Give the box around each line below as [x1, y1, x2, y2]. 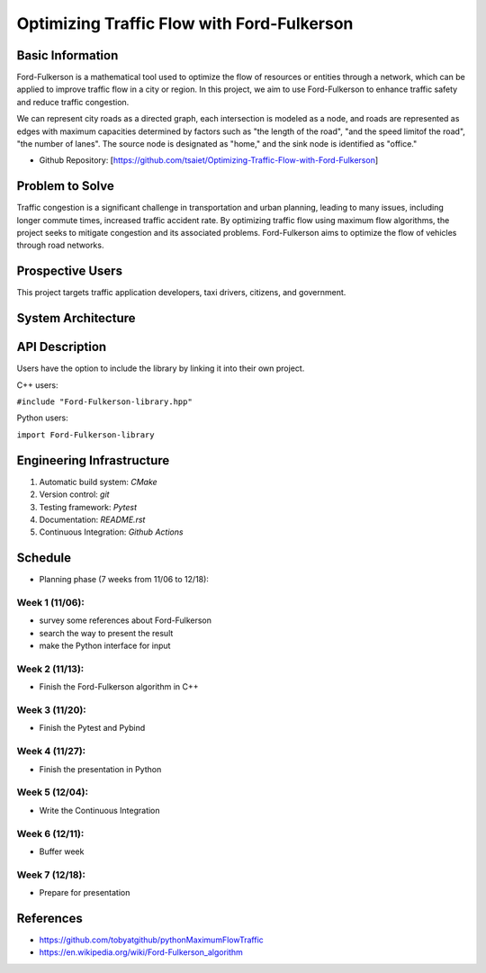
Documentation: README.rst [39, 514, 146, 525]
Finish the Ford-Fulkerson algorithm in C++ [39, 681, 199, 692]
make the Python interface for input [39, 640, 171, 652]
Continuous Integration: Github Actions [39, 527, 184, 537]
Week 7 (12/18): [16, 869, 85, 881]
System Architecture [16, 311, 136, 326]
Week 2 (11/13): [16, 662, 85, 675]
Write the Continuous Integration [39, 805, 161, 815]
